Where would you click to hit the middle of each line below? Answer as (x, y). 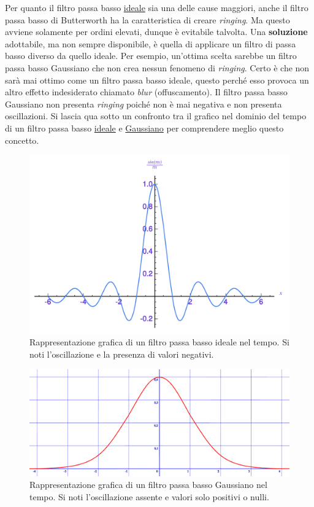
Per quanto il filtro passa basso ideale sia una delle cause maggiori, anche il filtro (157, 7)
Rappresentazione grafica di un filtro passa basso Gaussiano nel (148, 485)
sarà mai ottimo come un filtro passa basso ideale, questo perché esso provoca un (157, 80)
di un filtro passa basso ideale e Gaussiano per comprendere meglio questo (144, 128)
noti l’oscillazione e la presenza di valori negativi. (122, 354)
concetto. (22, 140)
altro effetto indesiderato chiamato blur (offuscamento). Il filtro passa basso (146, 92)
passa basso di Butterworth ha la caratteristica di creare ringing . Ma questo (147, 19)
